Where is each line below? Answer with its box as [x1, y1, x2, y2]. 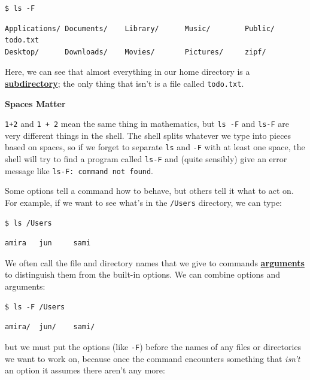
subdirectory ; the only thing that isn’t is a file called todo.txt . [5, 77, 244, 89]
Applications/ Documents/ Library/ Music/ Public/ [5, 24, 275, 33]
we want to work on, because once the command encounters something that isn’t [5, 352, 300, 364]
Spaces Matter [5, 97, 66, 110]
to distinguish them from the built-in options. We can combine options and [5, 268, 281, 281]
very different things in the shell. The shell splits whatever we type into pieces [5, 129, 291, 141]
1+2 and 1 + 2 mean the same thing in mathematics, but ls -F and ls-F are [5, 117, 290, 130]
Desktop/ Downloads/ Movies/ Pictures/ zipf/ [5, 47, 266, 56]
